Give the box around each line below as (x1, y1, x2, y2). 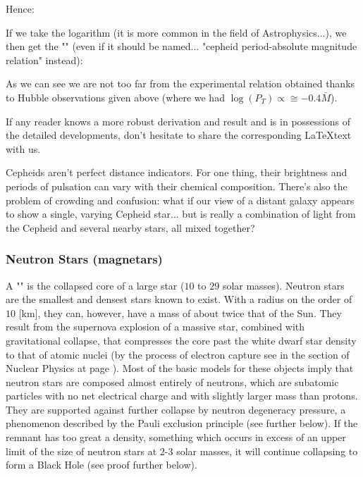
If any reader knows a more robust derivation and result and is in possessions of (6, 113, 350, 128)
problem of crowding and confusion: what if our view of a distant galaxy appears (6, 192, 355, 207)
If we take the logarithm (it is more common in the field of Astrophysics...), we (6, 25, 347, 39)
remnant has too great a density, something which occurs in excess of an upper (6, 430, 346, 445)
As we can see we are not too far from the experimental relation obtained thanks (6, 76, 355, 91)
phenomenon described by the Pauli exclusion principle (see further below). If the (6, 416, 358, 430)
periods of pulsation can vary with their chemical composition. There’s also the (6, 178, 347, 193)
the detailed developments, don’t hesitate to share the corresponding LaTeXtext (6, 128, 352, 142)
